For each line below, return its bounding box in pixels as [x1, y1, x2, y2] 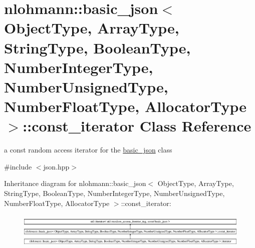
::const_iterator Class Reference [23, 115, 251, 136]
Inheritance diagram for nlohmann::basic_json [4, 178, 146, 188]
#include [4, 161, 32, 171]
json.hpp [43, 161, 70, 171]
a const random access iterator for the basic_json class [4, 144, 172, 155]
